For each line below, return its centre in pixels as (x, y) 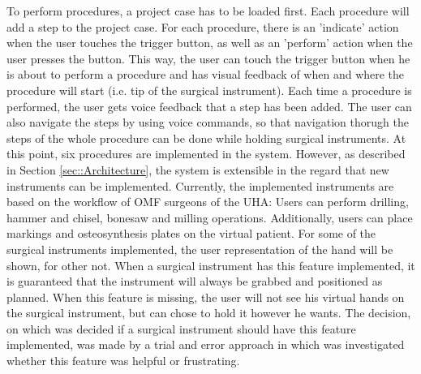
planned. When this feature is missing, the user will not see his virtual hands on (206, 297)
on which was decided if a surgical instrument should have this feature (181, 328)
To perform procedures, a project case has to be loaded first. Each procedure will (208, 11)
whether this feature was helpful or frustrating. (123, 361)
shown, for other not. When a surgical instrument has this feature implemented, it (211, 265)
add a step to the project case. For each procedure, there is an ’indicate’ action (203, 26)
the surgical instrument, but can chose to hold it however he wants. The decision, (209, 313)
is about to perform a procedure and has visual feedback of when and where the (206, 74)
